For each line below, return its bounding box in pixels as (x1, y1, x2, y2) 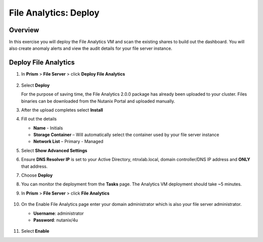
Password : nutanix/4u (33, 217, 78, 223)
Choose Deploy (21, 172, 53, 178)
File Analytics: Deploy (9, 7, 100, 18)
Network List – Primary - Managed (33, 139, 104, 144)
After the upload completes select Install (21, 107, 103, 113)
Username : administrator (33, 210, 84, 216)
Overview (9, 26, 39, 34)
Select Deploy (21, 82, 50, 88)
